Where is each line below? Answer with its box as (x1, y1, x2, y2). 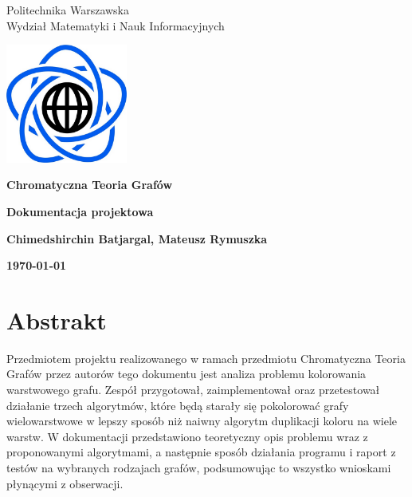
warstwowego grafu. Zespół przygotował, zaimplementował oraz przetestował (6, 381, 380, 398)
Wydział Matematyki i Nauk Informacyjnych (6, 17, 225, 34)
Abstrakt (6, 303, 107, 336)
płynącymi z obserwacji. (6, 475, 124, 491)
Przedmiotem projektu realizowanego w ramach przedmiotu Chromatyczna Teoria (6, 349, 406, 366)
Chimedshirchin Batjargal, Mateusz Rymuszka (6, 230, 268, 247)
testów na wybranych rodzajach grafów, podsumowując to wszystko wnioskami (6, 459, 391, 475)
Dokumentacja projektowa (6, 203, 154, 219)
